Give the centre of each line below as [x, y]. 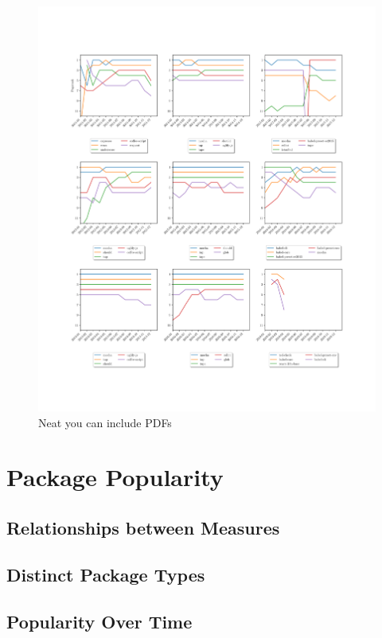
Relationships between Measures [143, 527]
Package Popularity [115, 477]
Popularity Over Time [99, 621]
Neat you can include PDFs [105, 422]
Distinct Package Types [106, 574]
